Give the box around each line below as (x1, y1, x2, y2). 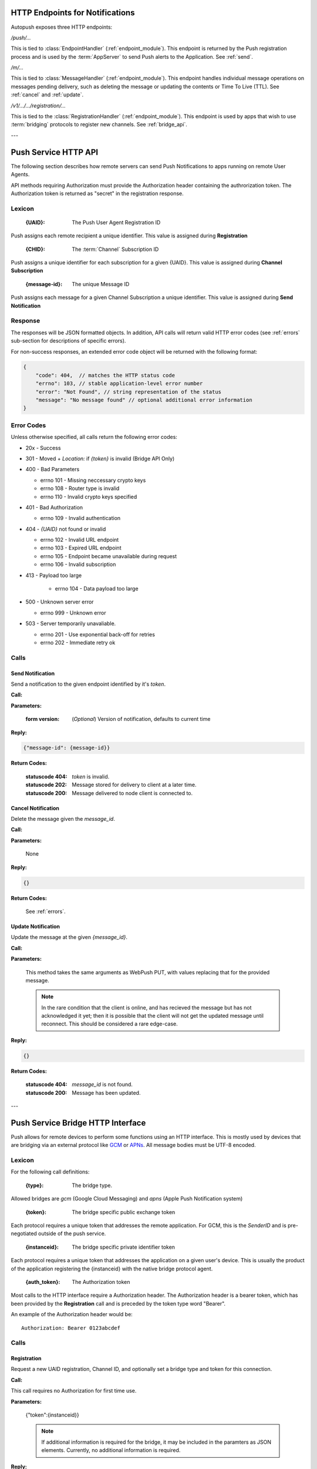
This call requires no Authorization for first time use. (11, 1387, 137, 1394)
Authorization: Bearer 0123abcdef (21, 1324, 120, 1331)
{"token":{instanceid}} (25, 1411, 79, 1418)
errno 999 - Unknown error (40, 609, 106, 616)
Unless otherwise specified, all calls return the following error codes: (11, 434, 177, 441)
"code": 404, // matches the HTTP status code (35, 372, 176, 378)
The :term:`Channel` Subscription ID (72, 246, 159, 253)
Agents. (11, 171, 30, 178)
